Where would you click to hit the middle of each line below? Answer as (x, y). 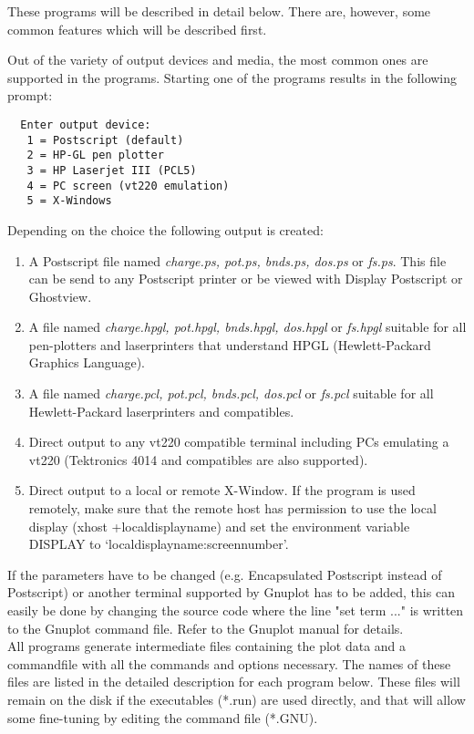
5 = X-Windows (69, 201)
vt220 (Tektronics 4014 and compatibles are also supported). (198, 459)
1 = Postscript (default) (105, 140)
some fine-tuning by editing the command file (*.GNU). (163, 717)
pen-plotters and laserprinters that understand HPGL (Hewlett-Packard (230, 344)
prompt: (30, 95)
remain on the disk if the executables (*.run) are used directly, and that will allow (237, 699)
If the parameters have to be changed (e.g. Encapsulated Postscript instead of (225, 574)
